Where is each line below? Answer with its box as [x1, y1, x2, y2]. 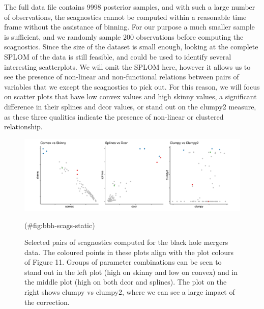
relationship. [4, 121, 43, 132]
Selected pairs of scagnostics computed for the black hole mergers [24, 237, 228, 247]
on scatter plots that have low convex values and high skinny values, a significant [4, 91, 257, 102]
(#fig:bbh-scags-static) [24, 219, 95, 230]
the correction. [24, 296, 70, 307]
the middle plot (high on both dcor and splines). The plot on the [24, 276, 227, 287]
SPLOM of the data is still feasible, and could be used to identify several [4, 51, 231, 62]
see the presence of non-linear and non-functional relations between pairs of [4, 71, 239, 82]
